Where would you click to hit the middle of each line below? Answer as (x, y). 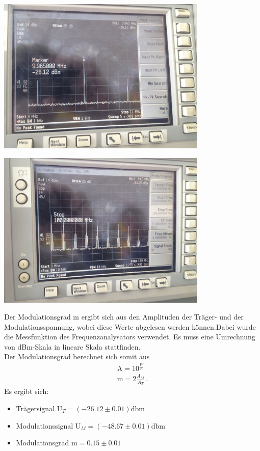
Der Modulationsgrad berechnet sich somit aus (77, 356)
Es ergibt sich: (27, 391)
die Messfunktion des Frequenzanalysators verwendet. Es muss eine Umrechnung (130, 337)
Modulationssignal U (48, 425)
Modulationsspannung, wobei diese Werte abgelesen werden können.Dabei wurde (130, 326)
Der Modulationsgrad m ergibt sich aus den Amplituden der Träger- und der (124, 317)
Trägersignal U (39, 408)
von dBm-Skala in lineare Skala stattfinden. (72, 346)
